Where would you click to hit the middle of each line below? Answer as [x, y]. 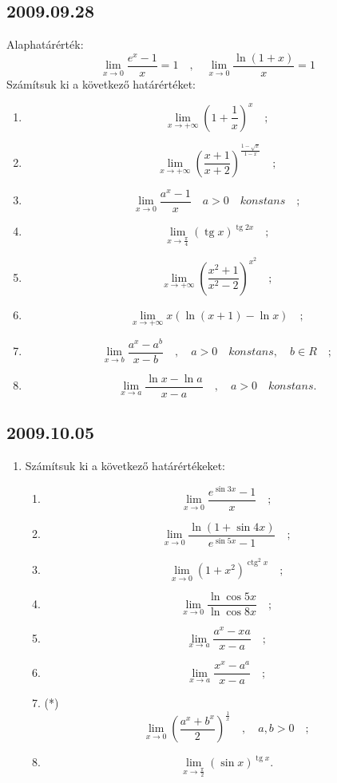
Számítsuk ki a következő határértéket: [101, 83]
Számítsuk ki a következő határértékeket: [125, 466]
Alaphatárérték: [45, 44]
